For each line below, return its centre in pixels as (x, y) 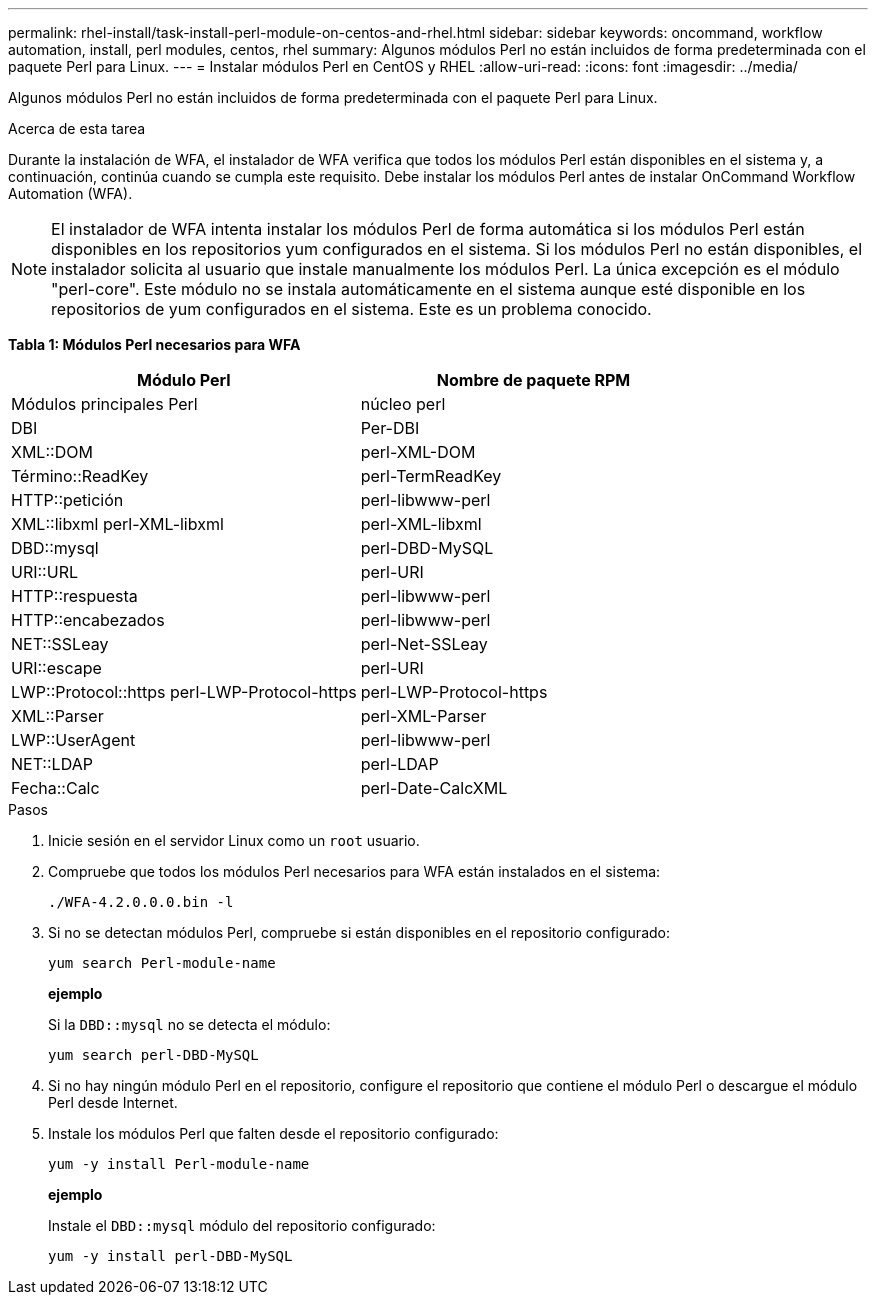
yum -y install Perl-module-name (179, 1164)
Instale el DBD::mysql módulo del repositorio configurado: (242, 1225)
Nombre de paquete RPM (533, 380)
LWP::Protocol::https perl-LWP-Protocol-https (184, 692)
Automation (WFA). (70, 193)
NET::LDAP (52, 764)
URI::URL (44, 572)
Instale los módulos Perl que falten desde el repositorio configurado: (273, 1133)
